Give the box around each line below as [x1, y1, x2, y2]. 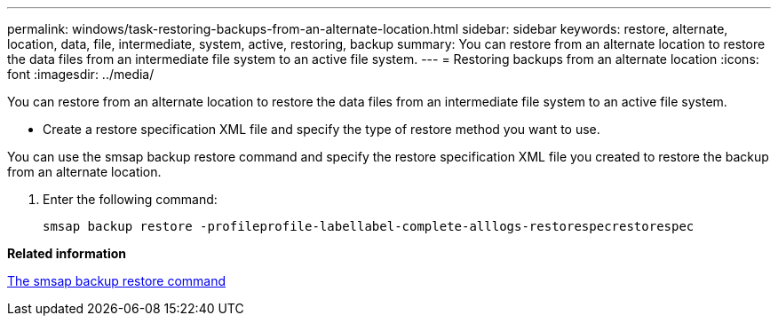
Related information [7, 246, 127, 261]
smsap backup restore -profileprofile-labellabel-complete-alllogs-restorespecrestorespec [43, 219, 695, 233]
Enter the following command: [43, 192, 218, 207]
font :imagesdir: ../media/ [7, 67, 155, 82]
